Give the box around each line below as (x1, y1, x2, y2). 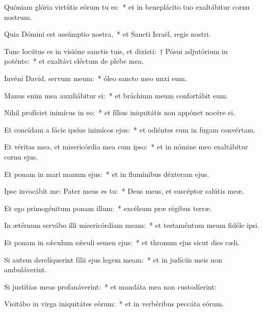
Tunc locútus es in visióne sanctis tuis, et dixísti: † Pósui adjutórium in (4, 45, 228, 56)
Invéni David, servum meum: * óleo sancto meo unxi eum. (4, 72, 187, 83)
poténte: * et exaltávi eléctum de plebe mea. (4, 56, 144, 66)
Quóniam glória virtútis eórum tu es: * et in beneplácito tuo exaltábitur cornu (4, 2, 250, 12)
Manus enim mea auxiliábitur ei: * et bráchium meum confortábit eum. (4, 90, 228, 100)
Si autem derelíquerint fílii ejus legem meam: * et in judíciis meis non (4, 254, 222, 265)
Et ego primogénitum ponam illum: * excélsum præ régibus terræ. (4, 202, 212, 213)
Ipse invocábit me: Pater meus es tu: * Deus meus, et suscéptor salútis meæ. (4, 186, 244, 196)
